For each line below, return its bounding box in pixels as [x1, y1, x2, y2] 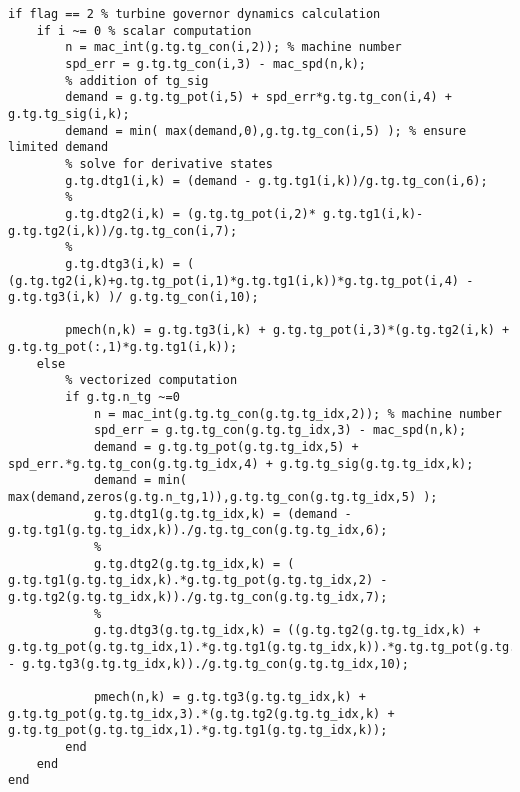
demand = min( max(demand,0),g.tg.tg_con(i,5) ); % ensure [65, 123, 467, 138]
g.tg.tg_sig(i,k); [8, 106, 130, 121]
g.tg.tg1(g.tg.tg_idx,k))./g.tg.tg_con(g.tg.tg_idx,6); [8, 523, 388, 538]
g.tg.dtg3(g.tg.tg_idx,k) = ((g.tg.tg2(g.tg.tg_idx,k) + [93, 623, 481, 638]
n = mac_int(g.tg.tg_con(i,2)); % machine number [65, 40, 402, 55]
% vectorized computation [65, 373, 238, 388]
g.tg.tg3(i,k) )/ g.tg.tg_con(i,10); [8, 290, 259, 305]
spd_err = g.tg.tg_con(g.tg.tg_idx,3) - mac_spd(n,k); [93, 423, 467, 438]
